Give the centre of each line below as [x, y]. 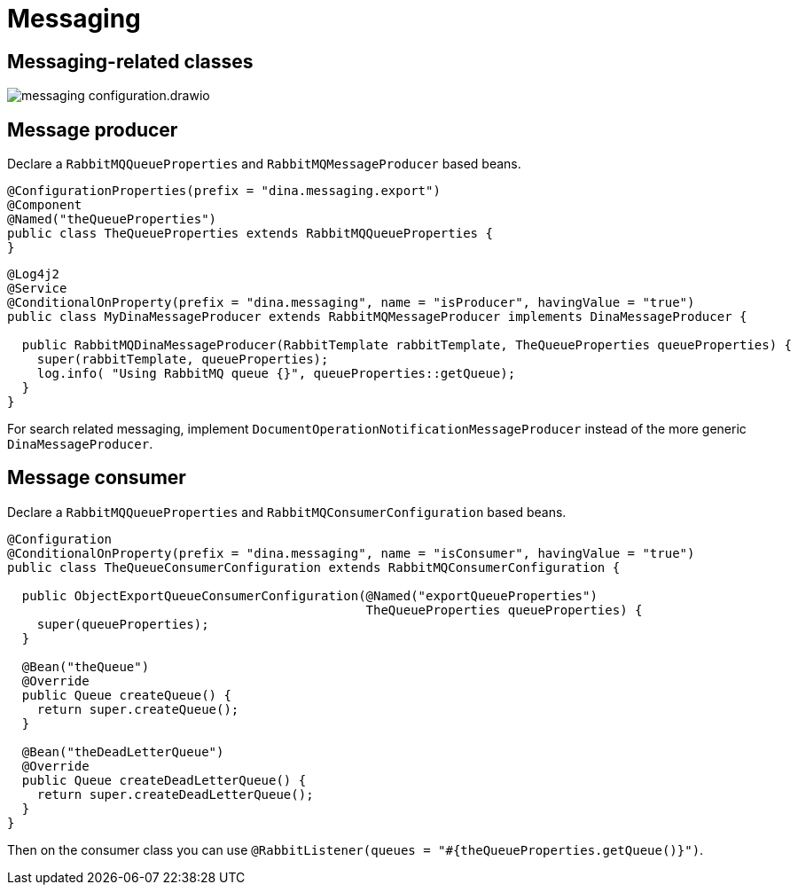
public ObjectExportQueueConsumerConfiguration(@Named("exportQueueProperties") [309, 595]
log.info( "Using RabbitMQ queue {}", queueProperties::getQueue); [276, 374]
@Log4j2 [34, 274]
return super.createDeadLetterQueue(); [175, 794]
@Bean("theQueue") [86, 666]
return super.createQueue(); [138, 709]
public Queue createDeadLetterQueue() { [164, 780]
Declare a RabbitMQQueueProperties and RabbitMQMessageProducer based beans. [264, 164]
